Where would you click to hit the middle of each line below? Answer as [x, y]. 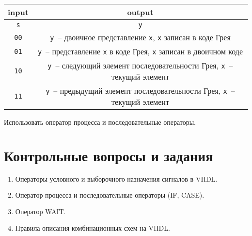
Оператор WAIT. [40, 211]
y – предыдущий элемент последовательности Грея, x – [140, 91]
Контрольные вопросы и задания [109, 155]
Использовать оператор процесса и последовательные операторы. [100, 122]
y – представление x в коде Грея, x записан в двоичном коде [140, 51]
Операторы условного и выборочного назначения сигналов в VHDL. [116, 178]
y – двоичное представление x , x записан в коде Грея [140, 37]
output [140, 12]
